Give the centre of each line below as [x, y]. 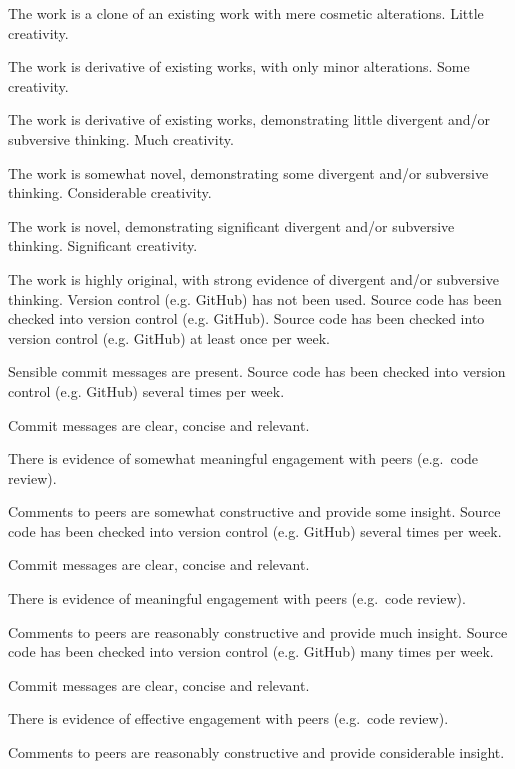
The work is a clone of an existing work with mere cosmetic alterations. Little [246, 13]
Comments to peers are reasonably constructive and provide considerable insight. [256, 752]
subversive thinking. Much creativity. [121, 138]
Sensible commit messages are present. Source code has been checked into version [257, 371]
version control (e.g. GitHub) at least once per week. [169, 337]
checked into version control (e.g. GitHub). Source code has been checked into [246, 318]
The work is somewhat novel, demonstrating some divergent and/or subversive [248, 172]
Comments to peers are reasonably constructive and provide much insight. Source [258, 631]
